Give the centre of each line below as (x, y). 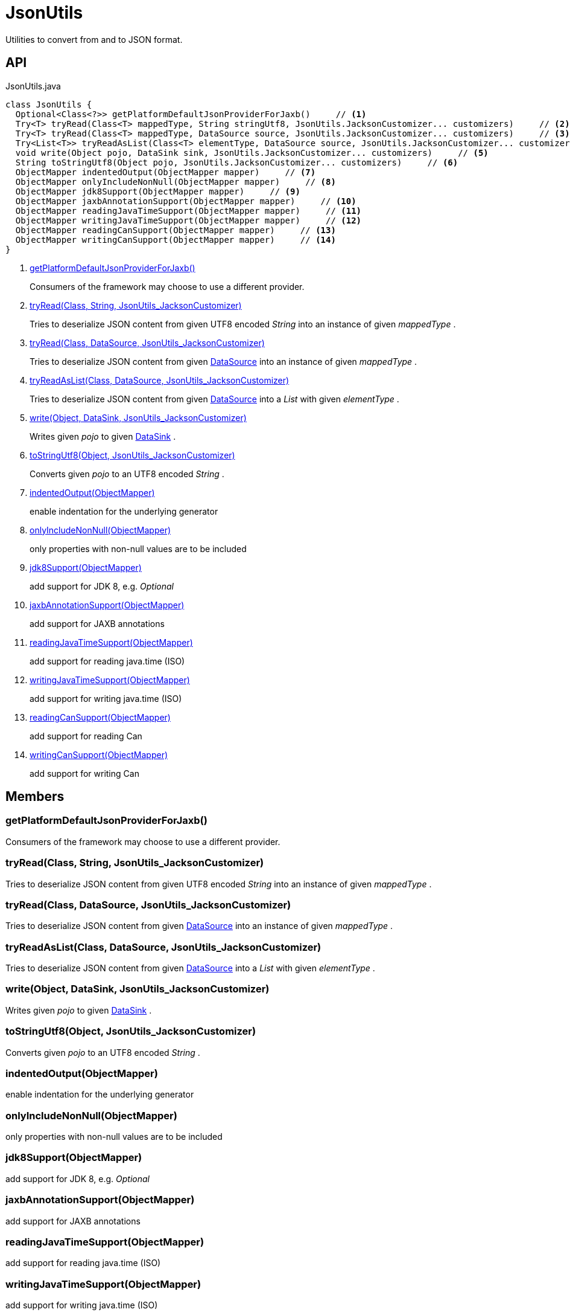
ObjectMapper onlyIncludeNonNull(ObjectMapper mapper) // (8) (176, 182)
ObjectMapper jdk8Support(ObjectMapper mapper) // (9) (158, 191)
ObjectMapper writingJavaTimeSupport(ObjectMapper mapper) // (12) (188, 220)
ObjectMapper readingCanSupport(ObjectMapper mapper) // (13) (176, 230)
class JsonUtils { (49, 104)
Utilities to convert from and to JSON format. (94, 39)
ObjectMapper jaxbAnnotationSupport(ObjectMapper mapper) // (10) (186, 201)
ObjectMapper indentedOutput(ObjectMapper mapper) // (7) (166, 172)
